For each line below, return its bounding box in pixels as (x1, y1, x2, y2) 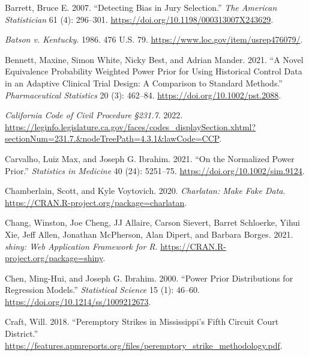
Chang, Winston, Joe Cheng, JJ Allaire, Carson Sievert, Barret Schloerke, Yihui (5, 216, 300, 229)
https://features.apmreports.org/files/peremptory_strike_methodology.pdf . (5, 339, 283, 351)
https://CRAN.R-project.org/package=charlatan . (5, 196, 187, 208)
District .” (5, 327, 38, 340)
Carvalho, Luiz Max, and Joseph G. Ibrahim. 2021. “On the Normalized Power (5, 152, 295, 164)
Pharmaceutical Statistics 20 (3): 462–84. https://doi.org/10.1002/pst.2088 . (5, 88, 281, 101)
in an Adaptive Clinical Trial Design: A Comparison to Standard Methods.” (5, 76, 283, 89)
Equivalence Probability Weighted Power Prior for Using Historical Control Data (5, 65, 302, 77)
